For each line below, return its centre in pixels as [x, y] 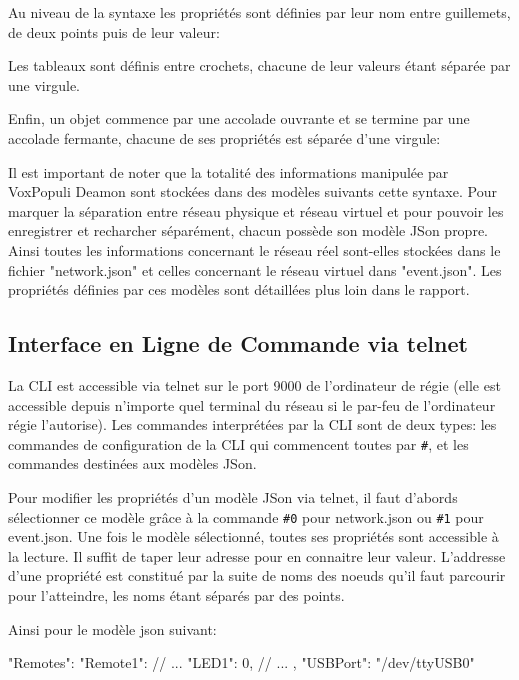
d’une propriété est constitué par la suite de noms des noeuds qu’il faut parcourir [257, 575]
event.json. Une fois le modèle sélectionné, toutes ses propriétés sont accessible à [253, 536]
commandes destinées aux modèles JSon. [132, 463]
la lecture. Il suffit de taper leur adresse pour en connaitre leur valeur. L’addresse [257, 555]
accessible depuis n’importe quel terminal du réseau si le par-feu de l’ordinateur [252, 404]
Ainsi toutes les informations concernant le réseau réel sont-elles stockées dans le [254, 249]
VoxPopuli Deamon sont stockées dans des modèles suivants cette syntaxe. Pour [252, 191]
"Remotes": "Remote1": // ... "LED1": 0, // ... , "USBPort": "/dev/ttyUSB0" [241, 662]
